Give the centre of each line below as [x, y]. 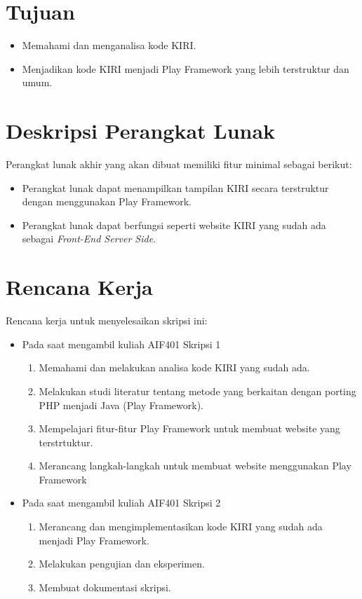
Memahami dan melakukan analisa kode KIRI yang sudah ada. [174, 367]
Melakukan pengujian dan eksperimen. [122, 564]
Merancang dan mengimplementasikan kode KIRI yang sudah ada [181, 526]
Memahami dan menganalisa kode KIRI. [109, 45]
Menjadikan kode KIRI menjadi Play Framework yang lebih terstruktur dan [186, 68]
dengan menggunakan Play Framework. [107, 201]
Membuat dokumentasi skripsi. [105, 587]
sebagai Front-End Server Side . [89, 239]
